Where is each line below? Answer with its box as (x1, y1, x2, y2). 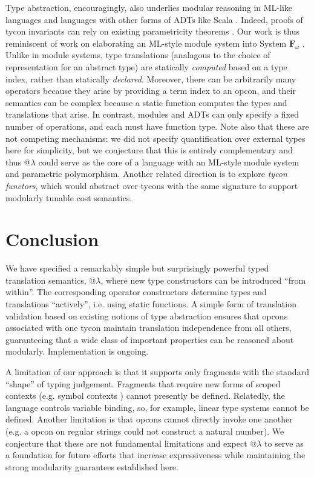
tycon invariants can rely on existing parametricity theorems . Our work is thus (5, 25, 299, 38)
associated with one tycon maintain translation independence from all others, (5, 321, 292, 334)
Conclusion (5, 227, 99, 252)
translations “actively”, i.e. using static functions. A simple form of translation (5, 298, 296, 310)
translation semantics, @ (5, 273, 96, 286)
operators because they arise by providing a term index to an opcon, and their (5, 84, 296, 97)
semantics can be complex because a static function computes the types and (5, 96, 287, 108)
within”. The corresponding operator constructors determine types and (5, 285, 267, 298)
